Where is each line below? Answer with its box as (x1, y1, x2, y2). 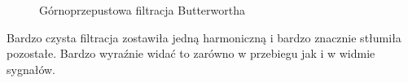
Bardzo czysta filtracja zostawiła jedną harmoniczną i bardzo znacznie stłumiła (7, 28, 401, 46)
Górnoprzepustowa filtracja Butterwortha (39, 2, 245, 18)
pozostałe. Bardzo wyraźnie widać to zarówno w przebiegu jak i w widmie (7, 45, 375, 62)
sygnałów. (7, 60, 56, 77)
